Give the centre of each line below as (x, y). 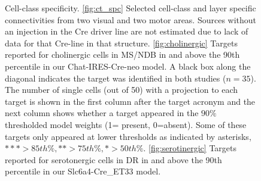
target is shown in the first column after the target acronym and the (130, 101)
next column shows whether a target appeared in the (102, 113)
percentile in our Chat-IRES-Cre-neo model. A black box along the (128, 66)
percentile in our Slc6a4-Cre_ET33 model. (83, 171)
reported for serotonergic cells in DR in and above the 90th (113, 159)
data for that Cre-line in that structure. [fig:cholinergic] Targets (121, 43)
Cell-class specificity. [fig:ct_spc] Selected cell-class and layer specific (130, 8)
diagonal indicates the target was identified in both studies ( (116, 78)
